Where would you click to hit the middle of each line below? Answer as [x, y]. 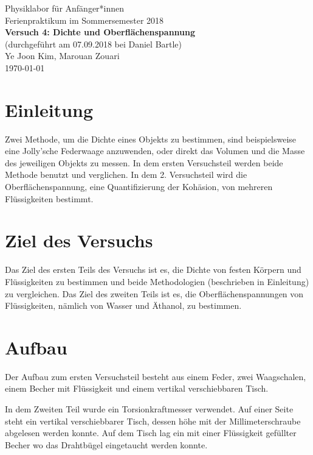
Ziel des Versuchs [79, 240]
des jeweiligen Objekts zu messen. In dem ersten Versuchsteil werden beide [144, 162]
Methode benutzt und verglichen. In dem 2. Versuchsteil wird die [126, 175]
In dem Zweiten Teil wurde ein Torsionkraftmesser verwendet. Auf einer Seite [149, 409]
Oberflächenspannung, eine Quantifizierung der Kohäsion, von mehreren [139, 187]
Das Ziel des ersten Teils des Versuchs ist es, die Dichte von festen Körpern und [153, 270]
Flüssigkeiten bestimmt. [49, 198]
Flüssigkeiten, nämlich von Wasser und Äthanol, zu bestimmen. [123, 305]
